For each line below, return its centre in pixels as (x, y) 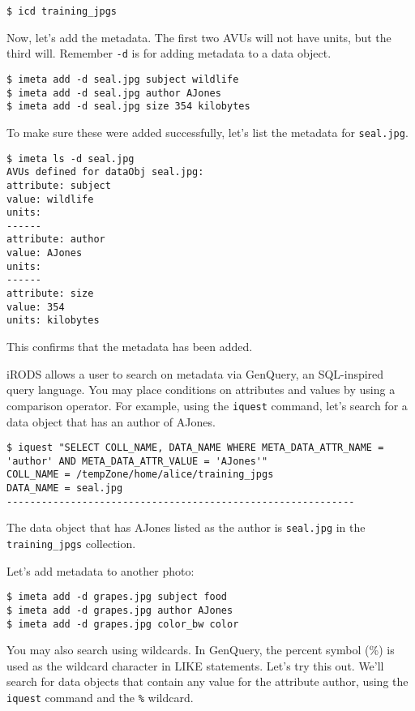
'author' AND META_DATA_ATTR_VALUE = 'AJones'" (137, 461)
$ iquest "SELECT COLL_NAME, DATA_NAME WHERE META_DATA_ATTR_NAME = (195, 448)
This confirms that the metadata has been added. (130, 347)
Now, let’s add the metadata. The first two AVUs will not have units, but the (199, 37)
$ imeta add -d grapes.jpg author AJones (120, 610)
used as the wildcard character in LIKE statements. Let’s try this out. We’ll (195, 665)
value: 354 (36, 307)
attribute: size (50, 294)
